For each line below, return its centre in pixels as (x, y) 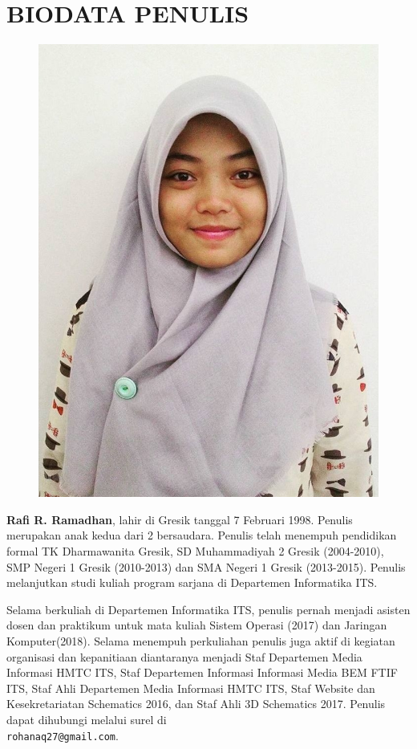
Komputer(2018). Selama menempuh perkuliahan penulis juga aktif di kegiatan (201, 640)
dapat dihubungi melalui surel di (87, 719)
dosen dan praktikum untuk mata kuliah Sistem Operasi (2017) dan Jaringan (197, 625)
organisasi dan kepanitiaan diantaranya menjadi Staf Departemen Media (184, 656)
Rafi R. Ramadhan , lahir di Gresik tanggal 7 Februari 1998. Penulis (180, 519)
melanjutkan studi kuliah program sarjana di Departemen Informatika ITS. (192, 582)
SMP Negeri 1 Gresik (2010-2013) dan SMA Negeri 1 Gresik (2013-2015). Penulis (206, 566)
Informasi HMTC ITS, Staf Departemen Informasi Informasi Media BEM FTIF (202, 672)
